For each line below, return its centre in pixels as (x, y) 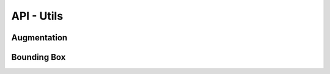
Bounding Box (38, 57)
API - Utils (37, 16)
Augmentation (39, 38)
